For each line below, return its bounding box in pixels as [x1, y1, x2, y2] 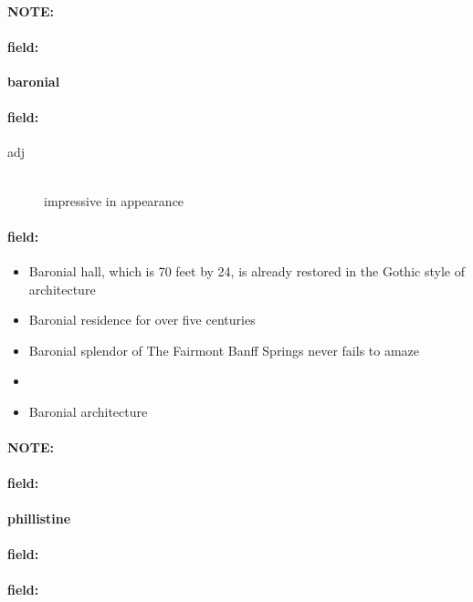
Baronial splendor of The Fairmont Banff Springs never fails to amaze [28, 340, 420, 359]
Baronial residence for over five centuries [28, 310, 256, 329]
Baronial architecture [28, 401, 148, 420]
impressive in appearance [44, 191, 184, 210]
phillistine [7, 508, 71, 527]
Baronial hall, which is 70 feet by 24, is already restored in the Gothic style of [28, 261, 465, 280]
